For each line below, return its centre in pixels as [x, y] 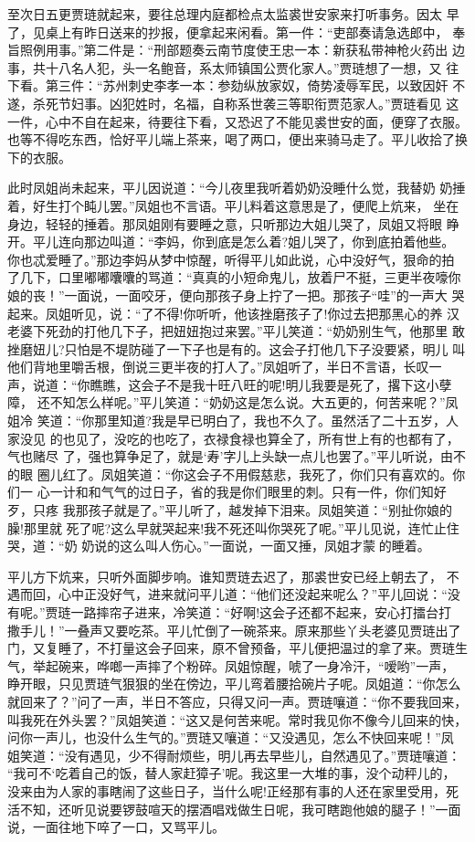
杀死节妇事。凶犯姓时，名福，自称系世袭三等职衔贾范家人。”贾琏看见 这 [246, 103]
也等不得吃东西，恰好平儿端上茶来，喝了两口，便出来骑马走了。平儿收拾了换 [237, 139]
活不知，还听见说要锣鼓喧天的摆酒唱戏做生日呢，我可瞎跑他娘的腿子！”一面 [234, 809]
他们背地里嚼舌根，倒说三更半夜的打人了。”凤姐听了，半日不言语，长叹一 [225, 367]
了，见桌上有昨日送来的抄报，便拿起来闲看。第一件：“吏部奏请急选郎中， [228, 32]
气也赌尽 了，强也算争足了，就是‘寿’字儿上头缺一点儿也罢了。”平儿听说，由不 [237, 456]
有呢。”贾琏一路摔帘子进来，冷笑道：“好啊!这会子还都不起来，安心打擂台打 [230, 612]
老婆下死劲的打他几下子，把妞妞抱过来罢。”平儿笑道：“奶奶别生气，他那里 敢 [236, 331]
